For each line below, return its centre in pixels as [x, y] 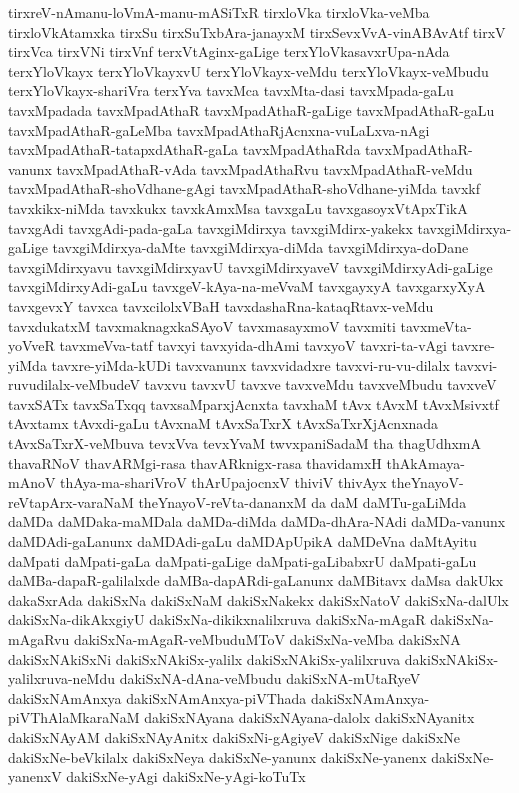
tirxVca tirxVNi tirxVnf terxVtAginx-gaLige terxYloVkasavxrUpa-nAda [229, 51]
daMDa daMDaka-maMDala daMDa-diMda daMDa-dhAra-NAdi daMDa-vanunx [257, 521]
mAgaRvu [39, 639]
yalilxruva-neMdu [62, 678]
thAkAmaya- [426, 462]
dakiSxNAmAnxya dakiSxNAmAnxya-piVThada [157, 697]
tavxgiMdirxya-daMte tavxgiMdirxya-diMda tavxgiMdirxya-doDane [260, 247]
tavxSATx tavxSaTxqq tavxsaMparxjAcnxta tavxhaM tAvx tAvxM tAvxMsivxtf [253, 403]
